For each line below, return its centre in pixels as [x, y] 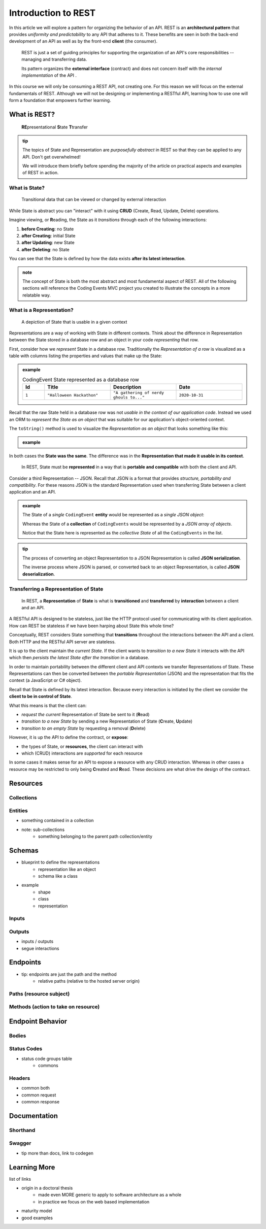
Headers [20, 1078]
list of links [20, 1179]
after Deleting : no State [46, 249]
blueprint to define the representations [61, 863]
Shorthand [22, 1130]
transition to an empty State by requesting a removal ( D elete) [83, 728]
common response [40, 1102]
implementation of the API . [49, 75]
